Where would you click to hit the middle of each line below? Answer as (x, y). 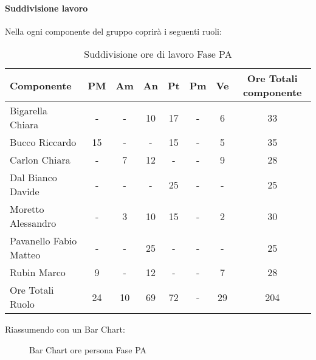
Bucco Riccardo (43, 142)
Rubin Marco (38, 272)
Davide (25, 192)
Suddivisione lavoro (46, 8)
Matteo (25, 255)
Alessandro (33, 223)
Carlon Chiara (40, 160)
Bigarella (29, 111)
